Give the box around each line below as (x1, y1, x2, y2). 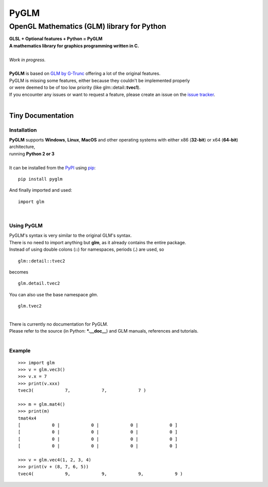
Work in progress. (9, 57, 46, 63)
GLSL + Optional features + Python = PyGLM (9, 36, 103, 42)
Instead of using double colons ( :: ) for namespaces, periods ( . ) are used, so (9, 246, 164, 253)
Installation (9, 127, 37, 134)
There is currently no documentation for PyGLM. (9, 321, 109, 327)
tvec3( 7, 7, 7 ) (18, 388, 146, 393)
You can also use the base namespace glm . (9, 291, 98, 297)
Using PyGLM (9, 222, 43, 229)
